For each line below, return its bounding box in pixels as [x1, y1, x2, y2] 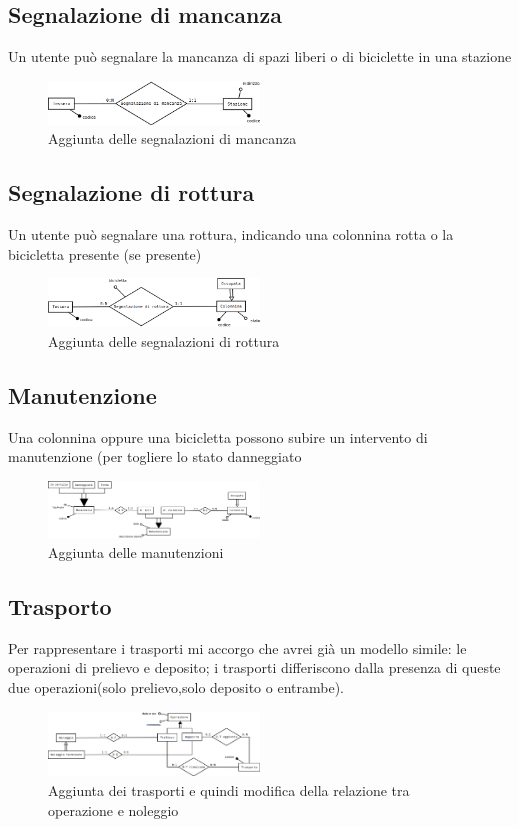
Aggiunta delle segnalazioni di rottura [48, 330, 280, 351]
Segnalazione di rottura [8, 177, 255, 208]
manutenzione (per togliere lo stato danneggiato [8, 446, 302, 467]
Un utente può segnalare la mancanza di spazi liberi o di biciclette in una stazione [8, 46, 512, 67]
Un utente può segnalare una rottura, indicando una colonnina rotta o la [8, 224, 454, 245]
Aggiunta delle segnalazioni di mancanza [48, 128, 297, 149]
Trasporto [8, 591, 112, 622]
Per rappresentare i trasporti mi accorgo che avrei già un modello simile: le [8, 637, 467, 658]
